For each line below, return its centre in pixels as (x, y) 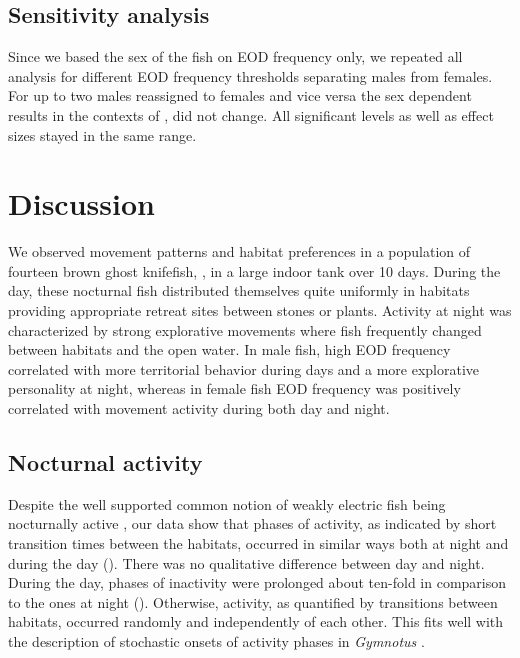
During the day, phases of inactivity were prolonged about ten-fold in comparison (257, 582)
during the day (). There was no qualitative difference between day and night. (246, 562)
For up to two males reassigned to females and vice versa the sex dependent (240, 95)
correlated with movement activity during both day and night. (199, 408)
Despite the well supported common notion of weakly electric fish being (227, 503)
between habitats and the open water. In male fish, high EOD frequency (229, 349)
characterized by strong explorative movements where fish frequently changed (245, 329)
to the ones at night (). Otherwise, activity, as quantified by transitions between (253, 601)
